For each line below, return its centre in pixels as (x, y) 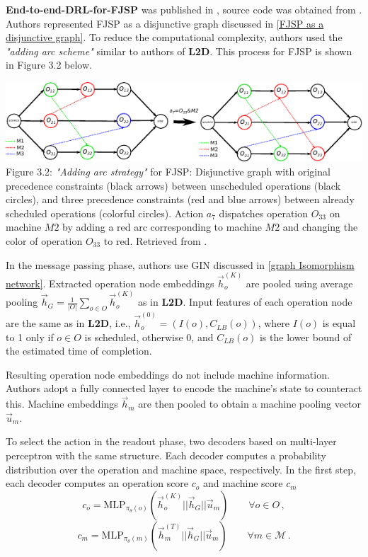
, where (274, 323)
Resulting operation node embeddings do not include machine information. (168, 374)
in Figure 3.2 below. (49, 65)
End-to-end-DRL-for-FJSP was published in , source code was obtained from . (184, 9)
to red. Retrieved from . (155, 241)
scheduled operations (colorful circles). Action (105, 213)
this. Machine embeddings (62, 404)
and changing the (320, 227)
